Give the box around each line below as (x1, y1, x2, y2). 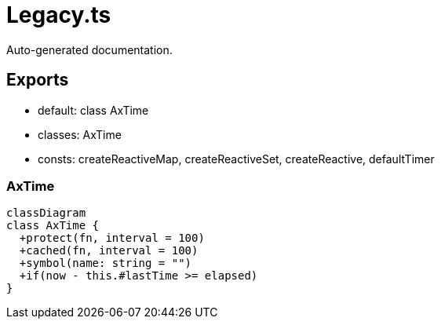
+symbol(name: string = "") (19, 257, 192, 270)
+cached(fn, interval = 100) (19, 244, 199, 257)
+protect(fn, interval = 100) (19, 232, 205, 245)
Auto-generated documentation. (6, 42, 173, 57)
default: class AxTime (38, 103, 149, 117)
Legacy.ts (6, 2, 111, 28)
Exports (6, 70, 69, 90)
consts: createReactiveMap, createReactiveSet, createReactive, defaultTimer (38, 152, 435, 166)
